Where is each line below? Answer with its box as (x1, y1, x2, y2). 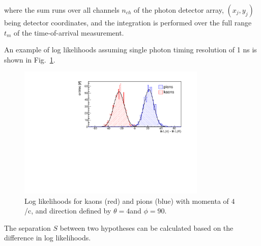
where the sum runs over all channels (4, 5, 120, 15)
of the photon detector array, (134, 5, 224, 15)
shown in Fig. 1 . (4, 54, 55, 65)
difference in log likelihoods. (4, 232, 91, 243)
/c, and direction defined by (24, 205, 111, 216)
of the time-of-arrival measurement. (14, 27, 124, 38)
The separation (4, 222, 51, 233)
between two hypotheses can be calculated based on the (60, 222, 234, 233)
